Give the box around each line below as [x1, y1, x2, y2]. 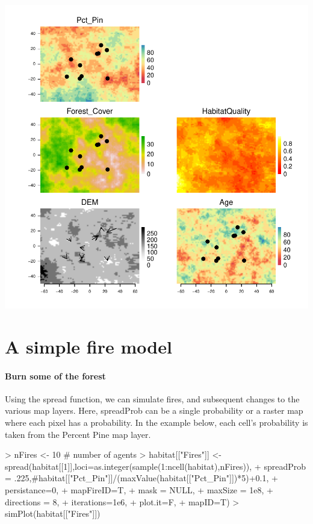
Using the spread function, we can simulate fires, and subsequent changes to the [5, 392, 300, 405]
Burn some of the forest [5, 369, 106, 382]
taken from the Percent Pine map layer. [5, 428, 151, 440]
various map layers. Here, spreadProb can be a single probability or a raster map [5, 404, 303, 417]
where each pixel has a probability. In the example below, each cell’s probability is [5, 416, 308, 428]
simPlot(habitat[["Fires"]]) [5, 507, 101, 520]
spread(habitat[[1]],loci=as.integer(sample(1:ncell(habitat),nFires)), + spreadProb [5, 460, 306, 472]
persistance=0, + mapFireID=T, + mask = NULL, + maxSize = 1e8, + [5, 483, 273, 496]
